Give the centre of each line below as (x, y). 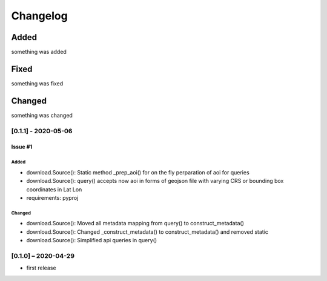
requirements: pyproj (52, 197)
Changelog (39, 16)
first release (41, 268)
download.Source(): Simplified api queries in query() (92, 240)
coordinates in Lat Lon (54, 189)
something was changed (42, 115)
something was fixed (37, 83)
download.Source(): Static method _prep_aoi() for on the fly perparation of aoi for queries (138, 172)
